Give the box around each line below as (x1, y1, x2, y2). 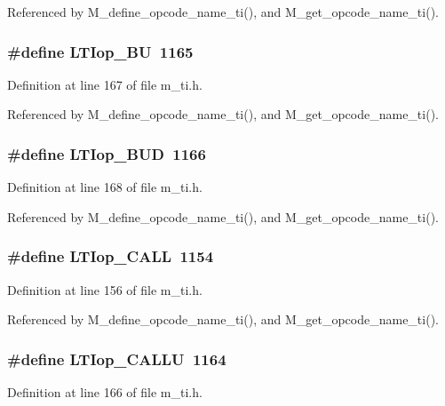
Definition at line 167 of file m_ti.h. (7, 75, 203, 93)
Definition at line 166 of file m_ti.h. (7, 383, 203, 402)
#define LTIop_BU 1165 (7, 40, 194, 62)
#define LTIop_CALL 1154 (7, 245, 214, 267)
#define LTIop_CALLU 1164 (7, 347, 226, 370)
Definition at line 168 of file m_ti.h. (7, 178, 203, 196)
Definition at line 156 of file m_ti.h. (7, 280, 203, 299)
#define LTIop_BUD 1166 (7, 142, 206, 164)
